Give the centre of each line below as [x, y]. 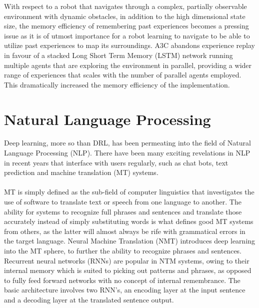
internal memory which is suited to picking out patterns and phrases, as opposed [128, 270]
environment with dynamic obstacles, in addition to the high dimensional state [125, 16]
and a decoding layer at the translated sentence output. [89, 299]
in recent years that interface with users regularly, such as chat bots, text [116, 162]
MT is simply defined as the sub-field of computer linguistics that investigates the [129, 192]
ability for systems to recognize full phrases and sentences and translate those [123, 211]
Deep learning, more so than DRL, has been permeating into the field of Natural [127, 143]
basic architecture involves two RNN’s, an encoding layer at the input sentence [125, 290]
